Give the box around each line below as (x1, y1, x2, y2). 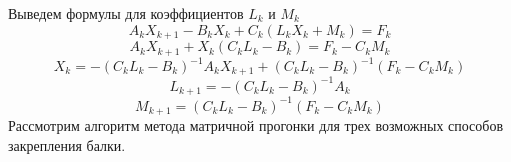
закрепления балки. (8, 134, 126, 155)
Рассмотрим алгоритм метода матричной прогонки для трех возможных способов (8, 115, 504, 136)
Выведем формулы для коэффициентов (8, 3, 244, 23)
